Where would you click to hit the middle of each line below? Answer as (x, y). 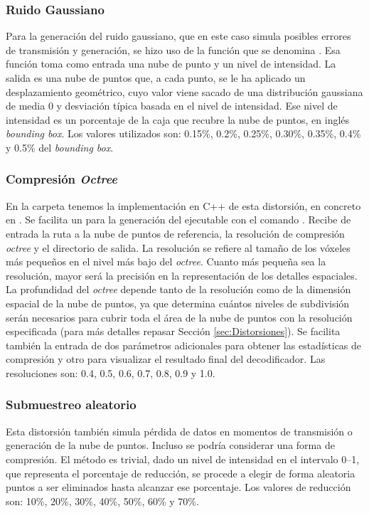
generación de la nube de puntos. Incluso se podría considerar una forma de (170, 445)
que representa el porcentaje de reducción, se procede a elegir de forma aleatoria (181, 473)
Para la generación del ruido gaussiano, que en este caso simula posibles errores (178, 36)
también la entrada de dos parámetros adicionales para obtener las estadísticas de (184, 345)
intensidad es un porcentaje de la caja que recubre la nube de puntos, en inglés (178, 119)
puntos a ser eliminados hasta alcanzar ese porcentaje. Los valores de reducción (178, 487)
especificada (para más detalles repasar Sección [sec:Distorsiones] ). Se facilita (173, 331)
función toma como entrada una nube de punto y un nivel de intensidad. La (171, 64)
